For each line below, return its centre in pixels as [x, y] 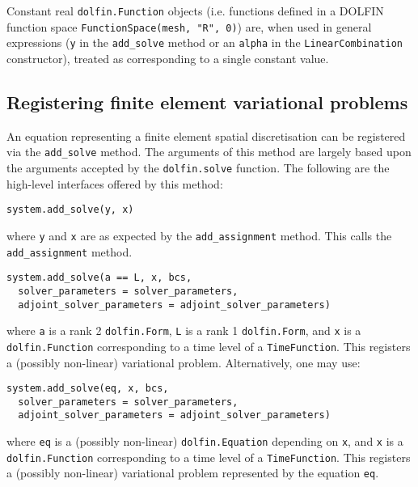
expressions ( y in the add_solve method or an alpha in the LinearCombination [205, 42]
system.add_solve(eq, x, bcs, [88, 389]
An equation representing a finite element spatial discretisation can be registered [206, 136]
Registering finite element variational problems [207, 102]
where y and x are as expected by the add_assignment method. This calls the [199, 235]
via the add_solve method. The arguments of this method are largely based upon [209, 152]
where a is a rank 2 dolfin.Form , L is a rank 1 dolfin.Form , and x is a [184, 330]
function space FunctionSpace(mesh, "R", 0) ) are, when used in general [189, 26]
